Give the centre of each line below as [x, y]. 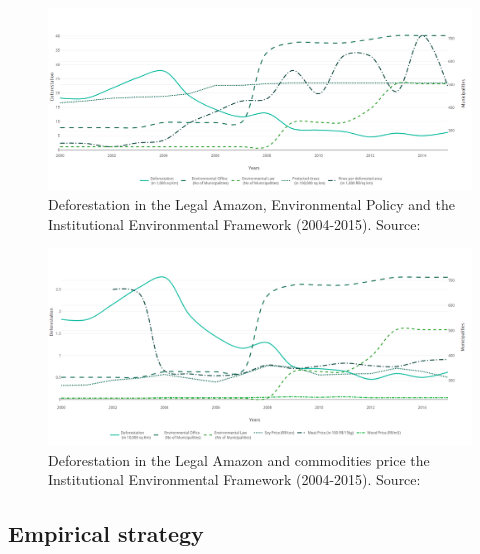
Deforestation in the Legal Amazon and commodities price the [239, 459]
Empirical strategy [106, 533]
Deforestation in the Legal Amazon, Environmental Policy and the [251, 204]
